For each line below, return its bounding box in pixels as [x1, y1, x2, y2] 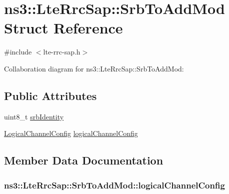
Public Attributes [4, 87, 97, 103]
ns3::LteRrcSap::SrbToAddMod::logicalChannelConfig [4, 178, 225, 191]
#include [4, 46, 32, 57]
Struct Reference [4, 17, 123, 38]
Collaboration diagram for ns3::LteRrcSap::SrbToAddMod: [4, 63, 184, 73]
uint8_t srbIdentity [4, 111, 64, 121]
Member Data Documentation [4, 152, 163, 168]
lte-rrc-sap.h [43, 46, 80, 57]
